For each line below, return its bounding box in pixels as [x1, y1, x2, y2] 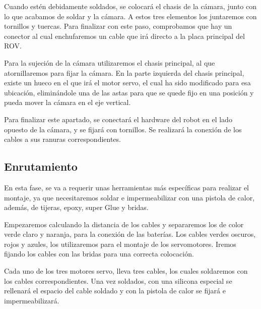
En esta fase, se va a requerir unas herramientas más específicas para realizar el [4, 182, 249, 192]
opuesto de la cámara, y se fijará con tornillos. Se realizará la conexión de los [4, 124, 242, 134]
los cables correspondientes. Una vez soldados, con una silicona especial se [4, 275, 232, 286]
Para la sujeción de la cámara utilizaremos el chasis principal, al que [4, 57, 215, 68]
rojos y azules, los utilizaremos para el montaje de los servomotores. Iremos [4, 238, 236, 249]
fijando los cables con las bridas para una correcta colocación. [4, 248, 194, 259]
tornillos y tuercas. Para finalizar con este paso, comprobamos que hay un [4, 21, 232, 31]
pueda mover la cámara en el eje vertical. [4, 97, 131, 108]
